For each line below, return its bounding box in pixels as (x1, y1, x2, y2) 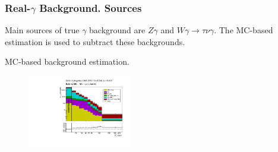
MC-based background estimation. (5, 55, 129, 68)
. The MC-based (214, 24, 273, 36)
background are (89, 24, 146, 36)
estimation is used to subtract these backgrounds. (5, 35, 185, 47)
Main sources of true (5, 24, 80, 36)
